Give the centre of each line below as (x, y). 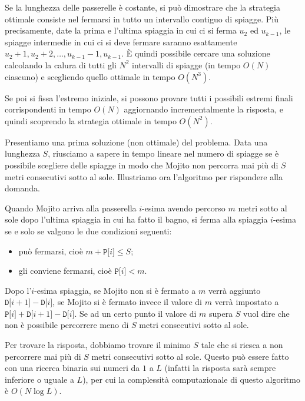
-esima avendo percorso (184, 208)
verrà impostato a (247, 302)
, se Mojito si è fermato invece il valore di (127, 302)
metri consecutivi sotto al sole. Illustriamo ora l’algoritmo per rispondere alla (144, 176)
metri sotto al (263, 208)
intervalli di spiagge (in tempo (186, 64)
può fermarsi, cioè (51, 251)
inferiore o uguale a (39, 379)
